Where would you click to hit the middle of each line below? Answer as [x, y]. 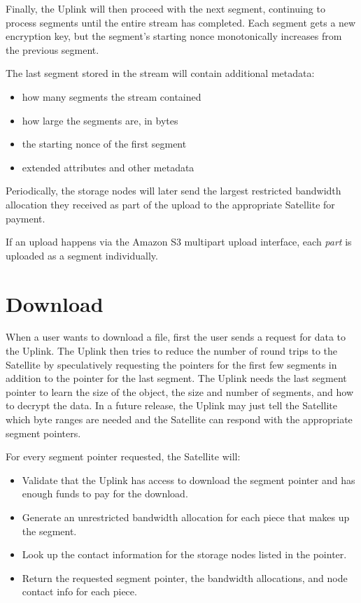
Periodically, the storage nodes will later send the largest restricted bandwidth [174, 191]
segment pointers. [43, 433]
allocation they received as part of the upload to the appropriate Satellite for [170, 204]
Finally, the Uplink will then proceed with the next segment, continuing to [165, 8]
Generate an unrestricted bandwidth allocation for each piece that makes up [186, 517]
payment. [26, 218]
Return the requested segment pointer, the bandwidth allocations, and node [185, 577]
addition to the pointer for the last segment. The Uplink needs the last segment [176, 378]
